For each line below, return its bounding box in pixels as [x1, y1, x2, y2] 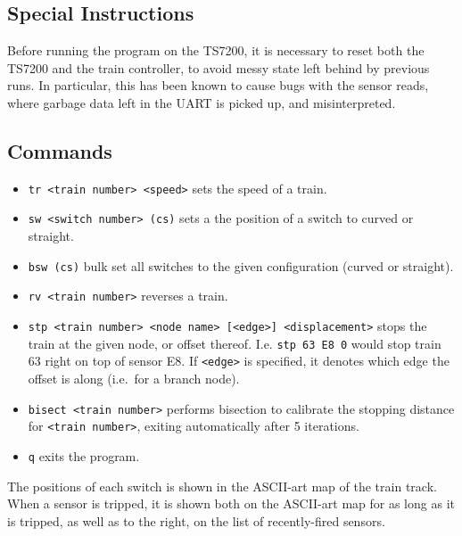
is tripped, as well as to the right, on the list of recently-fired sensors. [7, 511, 385, 530]
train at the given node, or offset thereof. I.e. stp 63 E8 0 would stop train [28, 334, 441, 352]
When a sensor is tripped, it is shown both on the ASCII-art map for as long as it [7, 494, 455, 513]
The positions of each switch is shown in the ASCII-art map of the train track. [7, 476, 437, 495]
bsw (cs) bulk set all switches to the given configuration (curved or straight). [28, 256, 454, 275]
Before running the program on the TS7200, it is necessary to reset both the [7, 41, 425, 60]
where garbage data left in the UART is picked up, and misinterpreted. [7, 93, 396, 111]
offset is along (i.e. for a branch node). [28, 368, 240, 387]
